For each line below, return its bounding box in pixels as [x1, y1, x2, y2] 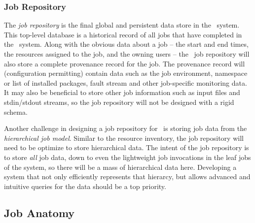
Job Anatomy [4, 205, 75, 220]
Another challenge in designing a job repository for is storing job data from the [4, 123, 247, 133]
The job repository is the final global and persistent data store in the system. [4, 20, 240, 30]
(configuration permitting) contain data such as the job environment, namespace [4, 68, 248, 78]
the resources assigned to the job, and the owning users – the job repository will [4, 49, 250, 59]
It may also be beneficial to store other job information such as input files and [4, 87, 240, 97]
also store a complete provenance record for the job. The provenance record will [4, 58, 245, 68]
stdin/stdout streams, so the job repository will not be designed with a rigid [4, 96, 234, 107]
